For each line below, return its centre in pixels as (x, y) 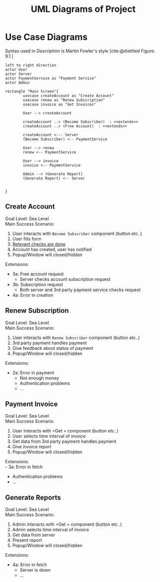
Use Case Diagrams (46, 37)
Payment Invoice (31, 404)
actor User (16, 70)
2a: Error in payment (33, 373)
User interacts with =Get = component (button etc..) (65, 431)
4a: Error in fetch (29, 565)
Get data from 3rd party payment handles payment (64, 441)
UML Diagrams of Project (83, 9)
